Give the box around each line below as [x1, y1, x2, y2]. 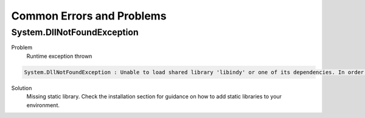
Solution [11, 84, 32, 91]
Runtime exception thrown [26, 52, 92, 60]
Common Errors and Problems [11, 9, 167, 23]
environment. [26, 101, 60, 109]
